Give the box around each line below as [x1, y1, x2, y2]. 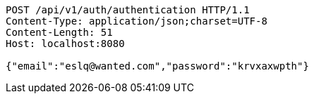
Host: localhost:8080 [6, 38, 125, 49]
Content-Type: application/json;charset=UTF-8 [6, 15, 267, 27]
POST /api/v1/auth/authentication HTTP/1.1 [6, 4, 250, 15]
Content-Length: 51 [6, 27, 113, 38]
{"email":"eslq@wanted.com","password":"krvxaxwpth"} [6, 60, 309, 72]
